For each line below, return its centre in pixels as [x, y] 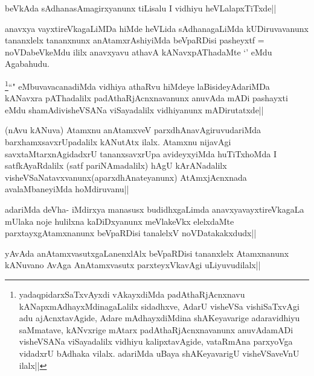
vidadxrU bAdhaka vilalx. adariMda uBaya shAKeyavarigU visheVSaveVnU [159, 353]
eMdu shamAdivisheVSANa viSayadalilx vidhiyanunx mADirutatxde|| [134, 109]
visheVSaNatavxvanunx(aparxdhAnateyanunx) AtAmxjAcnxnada [126, 177]
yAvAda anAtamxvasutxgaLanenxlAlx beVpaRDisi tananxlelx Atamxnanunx [147, 253]
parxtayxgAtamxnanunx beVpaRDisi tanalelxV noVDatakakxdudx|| [131, 233]
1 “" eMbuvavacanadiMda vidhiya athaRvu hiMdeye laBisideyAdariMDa [137, 85]
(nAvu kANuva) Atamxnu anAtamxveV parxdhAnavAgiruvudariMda [133, 130]
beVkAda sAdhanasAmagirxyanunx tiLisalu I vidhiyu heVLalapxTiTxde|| [141, 8]
